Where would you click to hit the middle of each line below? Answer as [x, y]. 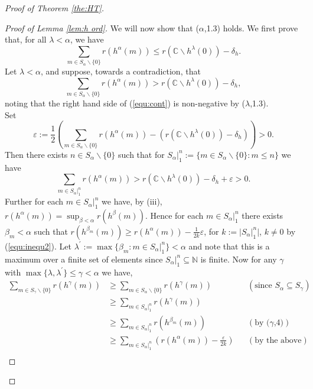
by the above [278, 340]
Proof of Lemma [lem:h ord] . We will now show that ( [102, 27]
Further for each [34, 201]
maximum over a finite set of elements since [84, 259]
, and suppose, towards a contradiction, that [120, 71]
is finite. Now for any [239, 259]
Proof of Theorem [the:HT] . [55, 8]
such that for [141, 154]
